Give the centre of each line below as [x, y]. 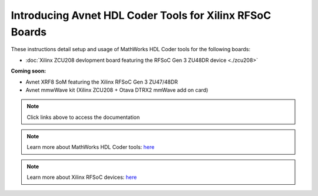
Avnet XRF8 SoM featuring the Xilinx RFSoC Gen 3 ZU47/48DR [102, 82]
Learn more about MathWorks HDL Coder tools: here [91, 147]
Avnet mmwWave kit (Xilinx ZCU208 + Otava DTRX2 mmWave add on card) [117, 90]
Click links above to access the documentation [83, 117]
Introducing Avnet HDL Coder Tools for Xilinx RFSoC [141, 15]
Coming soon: [29, 71]
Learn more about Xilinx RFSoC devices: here [82, 177]
